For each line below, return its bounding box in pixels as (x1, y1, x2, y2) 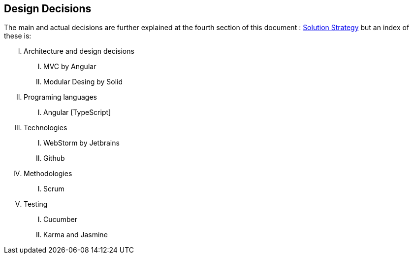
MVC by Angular (43, 62, 96, 71)
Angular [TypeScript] (43, 108, 111, 117)
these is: (4, 32, 32, 40)
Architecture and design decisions (24, 47, 134, 56)
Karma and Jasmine (43, 230, 108, 239)
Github (43, 154, 65, 163)
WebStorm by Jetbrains (43, 139, 120, 147)
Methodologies (24, 169, 72, 178)
